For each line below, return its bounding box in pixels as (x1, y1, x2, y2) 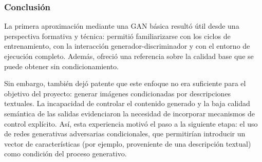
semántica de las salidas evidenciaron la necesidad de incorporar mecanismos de (4, 108, 255, 118)
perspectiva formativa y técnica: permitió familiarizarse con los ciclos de (4, 30, 231, 41)
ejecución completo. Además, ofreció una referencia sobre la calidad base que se (4, 51, 254, 61)
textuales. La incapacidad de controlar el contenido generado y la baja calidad (4, 98, 250, 109)
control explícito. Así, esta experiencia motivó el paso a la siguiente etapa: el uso (4, 118, 258, 129)
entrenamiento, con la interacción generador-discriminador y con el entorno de (4, 40, 250, 51)
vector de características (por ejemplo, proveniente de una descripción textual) (4, 138, 251, 149)
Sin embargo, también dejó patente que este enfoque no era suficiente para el (4, 78, 246, 89)
